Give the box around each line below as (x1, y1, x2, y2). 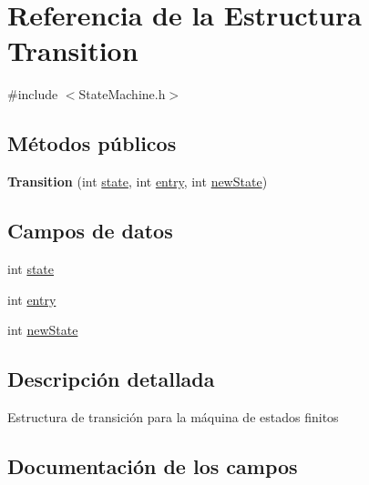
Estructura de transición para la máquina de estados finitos (7, 407, 339, 426)
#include (7, 85, 58, 104)
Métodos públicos (7, 129, 177, 157)
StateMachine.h (78, 85, 166, 104)
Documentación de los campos (7, 451, 298, 480)
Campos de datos (7, 217, 173, 245)
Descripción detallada (7, 365, 215, 393)
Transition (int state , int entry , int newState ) (7, 172, 268, 191)
